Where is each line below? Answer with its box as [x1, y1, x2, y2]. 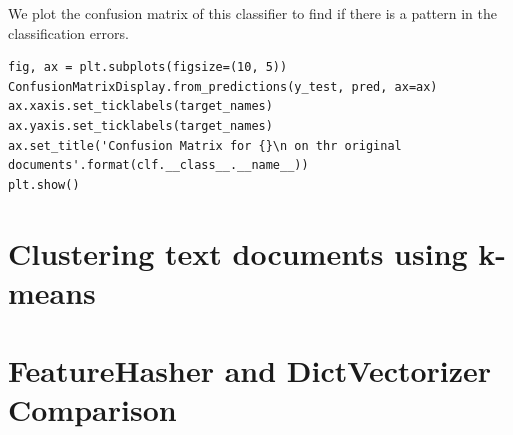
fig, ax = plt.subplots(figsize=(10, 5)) [8, 60, 288, 75]
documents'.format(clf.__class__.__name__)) [8, 158, 309, 173]
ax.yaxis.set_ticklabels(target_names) [8, 118, 273, 133]
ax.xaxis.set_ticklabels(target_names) [8, 99, 273, 114]
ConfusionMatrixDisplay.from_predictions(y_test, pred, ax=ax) [8, 79, 438, 94]
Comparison [8, 389, 177, 430]
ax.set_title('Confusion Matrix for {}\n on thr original [8, 138, 402, 153]
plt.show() [8, 177, 80, 192]
